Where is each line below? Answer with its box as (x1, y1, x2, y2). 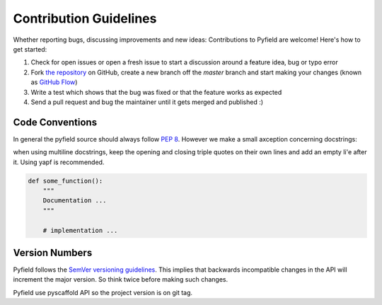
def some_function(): (28, 177, 103, 185)
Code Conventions (13, 116, 98, 128)
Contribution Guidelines (13, 11, 157, 26)
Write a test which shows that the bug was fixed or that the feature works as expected (30, 88, 282, 96)
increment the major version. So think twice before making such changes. (13, 275, 228, 284)
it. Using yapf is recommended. (13, 158, 105, 166)
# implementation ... (42, 226, 118, 234)
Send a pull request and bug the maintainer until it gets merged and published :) (30, 98, 264, 106)
